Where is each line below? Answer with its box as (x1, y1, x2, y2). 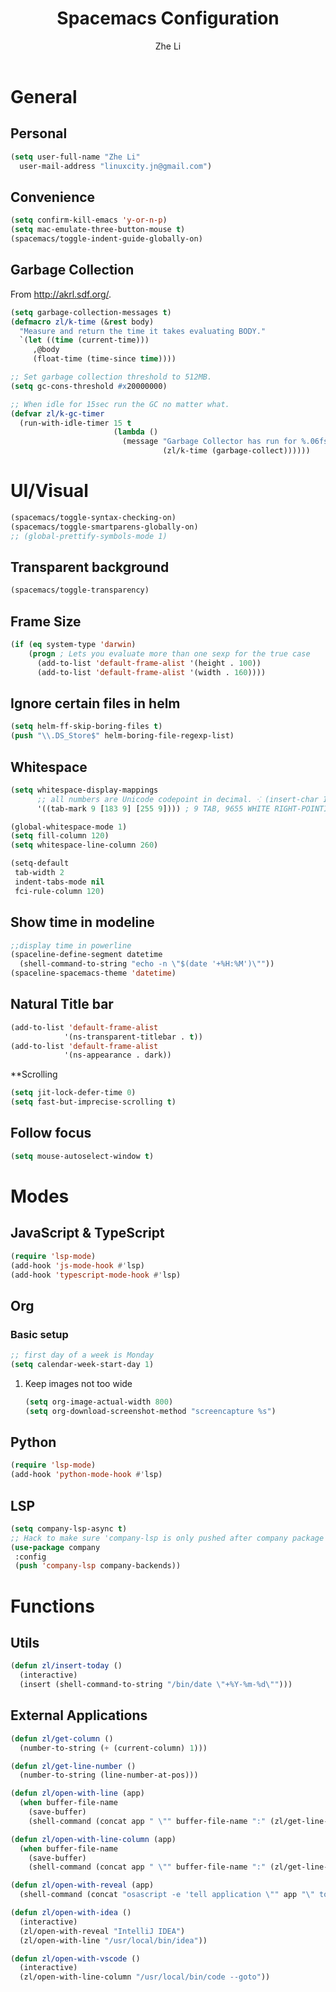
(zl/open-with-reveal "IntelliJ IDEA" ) (19, 1926, 186, 1936)
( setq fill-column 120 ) (10, 831, 110, 841)
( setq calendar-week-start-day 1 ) (10, 1359, 155, 1369)
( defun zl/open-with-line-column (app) (10, 1834, 177, 1844)
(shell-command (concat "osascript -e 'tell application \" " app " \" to (19, 1890, 329, 1900)
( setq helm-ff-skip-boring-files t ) (10, 722, 163, 732)
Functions (10, 1595, 95, 1617)
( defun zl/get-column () (10, 1733, 114, 1744)
